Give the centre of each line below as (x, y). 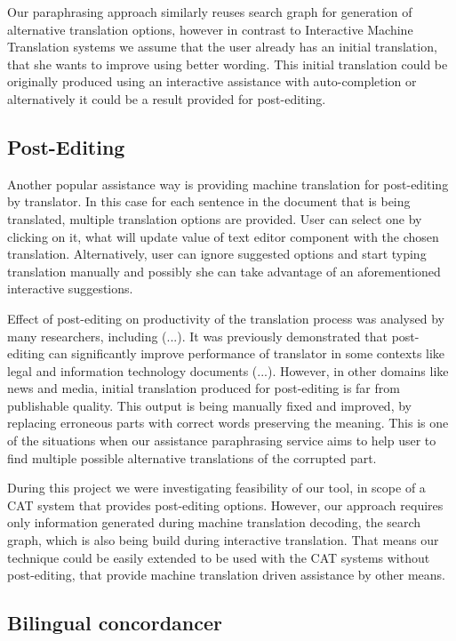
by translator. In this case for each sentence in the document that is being (209, 201)
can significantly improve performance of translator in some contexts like (247, 353)
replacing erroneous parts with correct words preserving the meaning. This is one (228, 423)
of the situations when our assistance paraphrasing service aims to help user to (222, 441)
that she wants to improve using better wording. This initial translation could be (228, 64)
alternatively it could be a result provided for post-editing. (167, 98)
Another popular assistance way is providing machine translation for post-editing (228, 184)
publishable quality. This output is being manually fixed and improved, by (209, 405)
